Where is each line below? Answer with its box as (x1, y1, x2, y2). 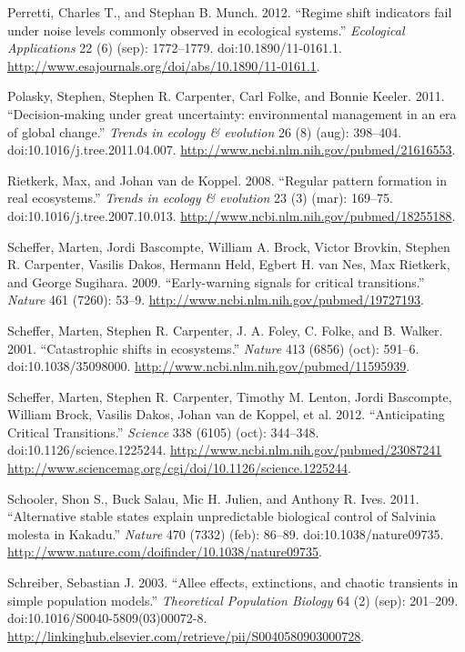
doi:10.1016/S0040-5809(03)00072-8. (7, 608, 207, 627)
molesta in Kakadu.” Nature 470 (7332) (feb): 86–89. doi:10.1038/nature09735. (7, 524, 444, 543)
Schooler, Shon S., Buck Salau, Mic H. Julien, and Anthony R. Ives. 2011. (7, 488, 420, 507)
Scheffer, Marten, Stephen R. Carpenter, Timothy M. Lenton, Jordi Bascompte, (7, 386, 452, 406)
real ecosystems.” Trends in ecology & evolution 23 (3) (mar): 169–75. (7, 188, 393, 207)
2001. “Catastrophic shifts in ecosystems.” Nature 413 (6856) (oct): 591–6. (7, 338, 420, 357)
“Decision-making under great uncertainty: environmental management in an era (7, 104, 457, 123)
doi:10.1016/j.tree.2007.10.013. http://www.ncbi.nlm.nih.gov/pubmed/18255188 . (7, 206, 456, 225)
